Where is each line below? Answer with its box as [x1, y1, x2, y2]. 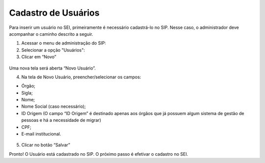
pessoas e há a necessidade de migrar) [21, 117, 102, 123]
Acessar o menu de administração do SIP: [21, 40, 106, 46]
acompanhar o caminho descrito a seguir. [9, 31, 93, 37]
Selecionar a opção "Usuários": [21, 47, 85, 53]
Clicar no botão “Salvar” [21, 142, 71, 148]
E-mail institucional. [21, 131, 61, 137]
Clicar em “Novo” [21, 54, 56, 60]
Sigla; [21, 90, 33, 95]
